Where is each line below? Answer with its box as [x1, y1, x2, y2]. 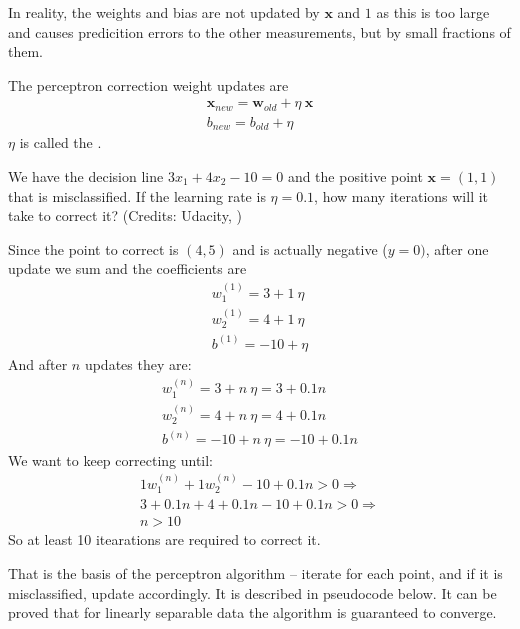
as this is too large [376, 2, 490, 22]
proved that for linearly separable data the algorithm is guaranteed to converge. [8, 602, 497, 623]
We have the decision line [8, 165, 164, 186]
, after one [425, 238, 489, 259]
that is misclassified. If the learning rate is [8, 185, 266, 206]
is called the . [19, 132, 102, 153]
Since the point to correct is [8, 238, 179, 259]
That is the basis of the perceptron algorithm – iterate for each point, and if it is [8, 563, 503, 584]
